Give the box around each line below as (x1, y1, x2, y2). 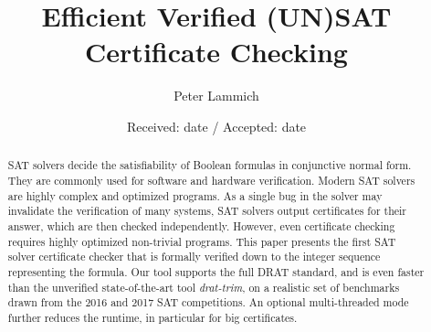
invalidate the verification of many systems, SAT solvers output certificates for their (7, 203, 407, 219)
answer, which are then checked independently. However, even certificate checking (7, 218, 395, 233)
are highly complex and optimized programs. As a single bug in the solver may (7, 187, 383, 203)
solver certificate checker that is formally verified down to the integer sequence (7, 249, 381, 264)
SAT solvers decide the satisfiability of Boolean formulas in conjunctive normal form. (7, 157, 412, 173)
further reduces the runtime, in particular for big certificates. (7, 309, 298, 325)
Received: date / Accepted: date (126, 116, 307, 135)
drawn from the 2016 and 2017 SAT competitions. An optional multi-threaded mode (7, 295, 409, 310)
